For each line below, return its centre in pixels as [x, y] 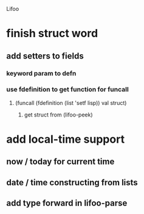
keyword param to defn [41, 73]
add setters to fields [45, 56]
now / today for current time [60, 162]
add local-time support [66, 139]
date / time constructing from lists [72, 182]
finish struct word [52, 34]
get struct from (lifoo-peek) [58, 115]
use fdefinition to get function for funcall [67, 90]
